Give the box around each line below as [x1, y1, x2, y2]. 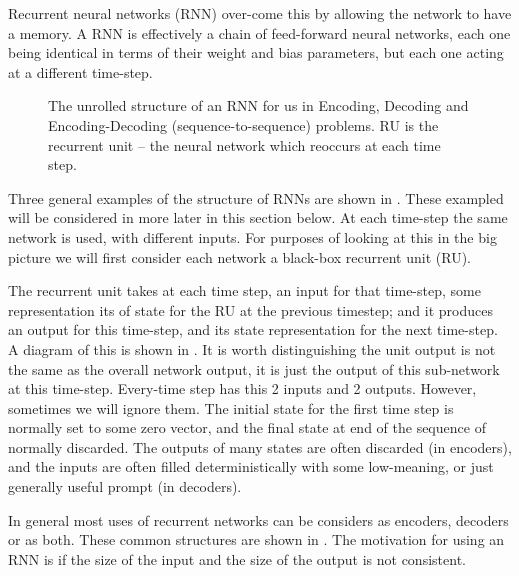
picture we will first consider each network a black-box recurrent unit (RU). [8, 246, 471, 267]
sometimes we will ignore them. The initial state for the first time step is [8, 397, 454, 418]
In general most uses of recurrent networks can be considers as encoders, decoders [8, 509, 509, 530]
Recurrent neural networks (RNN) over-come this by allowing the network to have [8, 3, 512, 23]
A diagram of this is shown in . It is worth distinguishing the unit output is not [8, 338, 496, 359]
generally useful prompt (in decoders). [8, 476, 242, 497]
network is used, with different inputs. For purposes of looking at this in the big [8, 226, 497, 247]
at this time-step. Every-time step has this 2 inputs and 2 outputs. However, [8, 378, 477, 399]
